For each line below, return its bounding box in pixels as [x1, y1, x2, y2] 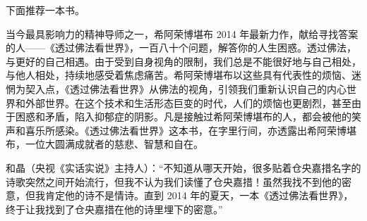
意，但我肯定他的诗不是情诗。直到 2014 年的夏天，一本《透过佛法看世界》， [6, 188, 354, 203]
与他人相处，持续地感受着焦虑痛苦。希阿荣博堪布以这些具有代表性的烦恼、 [6, 68, 351, 82]
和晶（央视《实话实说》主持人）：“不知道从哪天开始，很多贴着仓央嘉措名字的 [6, 160, 361, 175]
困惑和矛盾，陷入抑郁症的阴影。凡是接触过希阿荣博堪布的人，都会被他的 [15, 109, 351, 124]
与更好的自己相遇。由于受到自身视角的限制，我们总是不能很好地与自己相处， [6, 53, 361, 68]
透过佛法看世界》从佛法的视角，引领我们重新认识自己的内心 [69, 81, 347, 96]
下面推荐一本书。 [6, 3, 85, 17]
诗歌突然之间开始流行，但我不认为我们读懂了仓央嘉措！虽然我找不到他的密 [6, 174, 351, 189]
